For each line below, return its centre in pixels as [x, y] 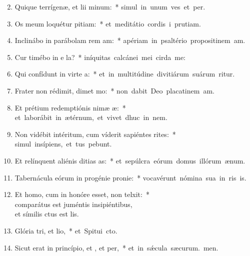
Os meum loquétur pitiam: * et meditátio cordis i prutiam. [108, 23]
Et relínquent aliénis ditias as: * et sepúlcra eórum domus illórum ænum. [130, 160]
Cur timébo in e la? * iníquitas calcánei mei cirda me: [100, 57]
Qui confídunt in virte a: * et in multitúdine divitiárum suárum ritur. [125, 74]
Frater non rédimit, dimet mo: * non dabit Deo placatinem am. [114, 90]
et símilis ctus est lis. [47, 214]
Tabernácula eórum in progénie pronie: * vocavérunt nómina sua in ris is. [130, 177]
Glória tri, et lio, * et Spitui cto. [66, 230]
